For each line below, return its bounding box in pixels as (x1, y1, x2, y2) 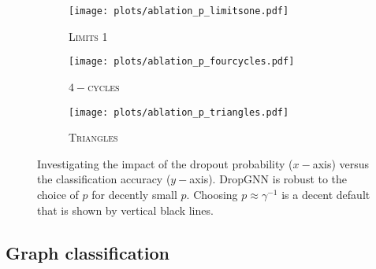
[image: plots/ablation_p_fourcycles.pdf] (69, 56, 295, 68)
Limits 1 (69, 28, 108, 44)
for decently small (91, 186, 177, 202)
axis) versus (312, 155, 370, 171)
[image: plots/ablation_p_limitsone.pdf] (69, 6, 289, 17)
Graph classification (6, 240, 169, 264)
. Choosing (186, 186, 238, 202)
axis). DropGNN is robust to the (189, 171, 348, 187)
